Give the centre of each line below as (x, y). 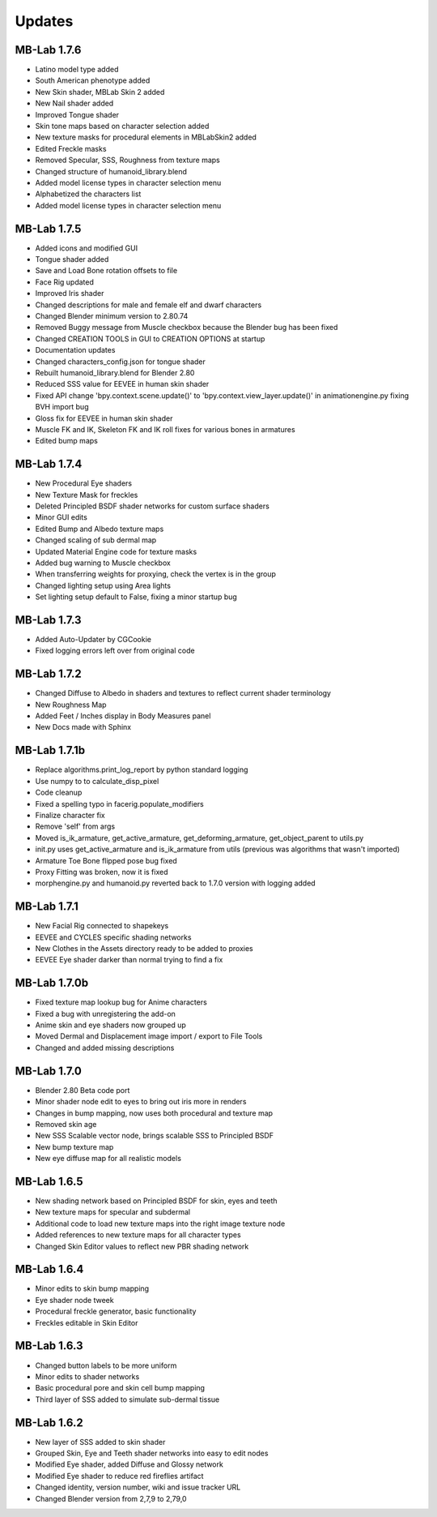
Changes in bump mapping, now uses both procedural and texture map (154, 1113)
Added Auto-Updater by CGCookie (93, 640)
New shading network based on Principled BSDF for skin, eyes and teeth (157, 1201)
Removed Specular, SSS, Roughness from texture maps (127, 160)
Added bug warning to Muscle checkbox (103, 563)
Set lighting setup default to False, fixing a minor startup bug (136, 597)
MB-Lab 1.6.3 (49, 1346)
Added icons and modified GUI (86, 248)
